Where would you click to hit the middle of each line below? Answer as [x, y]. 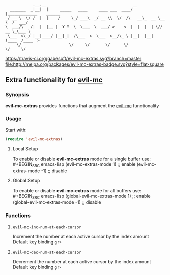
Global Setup [26, 180]
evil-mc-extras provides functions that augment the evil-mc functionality [82, 105]
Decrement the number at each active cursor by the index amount [82, 261]
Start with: [16, 130]
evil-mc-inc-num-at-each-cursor [47, 227]
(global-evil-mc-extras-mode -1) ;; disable [57, 202]
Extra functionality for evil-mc [54, 80]
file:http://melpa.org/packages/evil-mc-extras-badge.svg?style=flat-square [85, 64]
